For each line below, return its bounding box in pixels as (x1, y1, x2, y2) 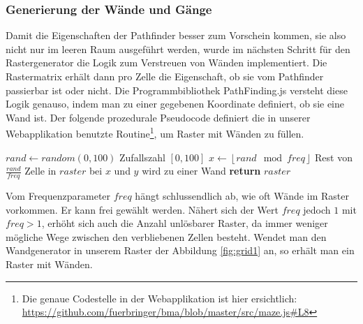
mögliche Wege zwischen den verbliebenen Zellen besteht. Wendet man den (6, 229, 327, 244)
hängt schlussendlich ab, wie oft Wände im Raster (135, 189, 349, 203)
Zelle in (24, 163, 57, 178)
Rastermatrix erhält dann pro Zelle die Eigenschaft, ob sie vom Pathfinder (6, 69, 324, 83)
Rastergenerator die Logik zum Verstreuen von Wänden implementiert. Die (6, 55, 327, 70)
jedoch (303, 202, 331, 216)
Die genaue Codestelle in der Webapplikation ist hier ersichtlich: (22, 290, 297, 305)
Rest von (315, 149, 353, 164)
